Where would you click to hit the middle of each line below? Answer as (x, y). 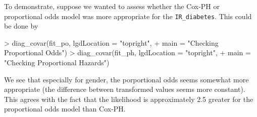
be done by (21, 26)
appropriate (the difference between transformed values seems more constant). (125, 89)
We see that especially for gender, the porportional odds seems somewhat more (126, 79)
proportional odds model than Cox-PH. (65, 109)
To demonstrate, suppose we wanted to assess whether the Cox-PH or (112, 6)
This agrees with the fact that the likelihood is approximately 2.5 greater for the (129, 99)
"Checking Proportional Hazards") (57, 63)
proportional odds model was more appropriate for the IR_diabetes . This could (128, 16)
